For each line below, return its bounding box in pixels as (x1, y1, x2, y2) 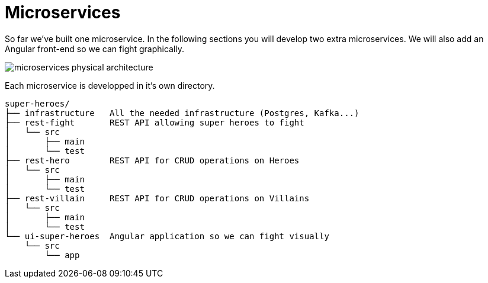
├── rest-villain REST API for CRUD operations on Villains (5, 193, 310, 203)
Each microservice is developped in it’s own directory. (5, 80, 215, 91)
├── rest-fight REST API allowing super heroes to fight (5, 117, 304, 127)
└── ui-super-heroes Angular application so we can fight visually (5, 231, 329, 241)
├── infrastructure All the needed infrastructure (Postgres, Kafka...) (5, 108, 359, 118)
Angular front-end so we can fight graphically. (5, 43, 185, 54)
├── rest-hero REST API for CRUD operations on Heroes (5, 155, 300, 165)
